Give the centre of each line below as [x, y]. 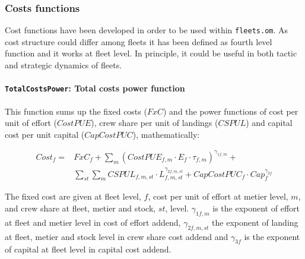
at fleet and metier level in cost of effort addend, [93, 222]
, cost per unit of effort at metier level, [218, 196]
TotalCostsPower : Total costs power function [95, 88]
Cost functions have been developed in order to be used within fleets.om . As [147, 30]
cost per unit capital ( [45, 134]
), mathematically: [166, 134]
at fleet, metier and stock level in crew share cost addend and [117, 236]
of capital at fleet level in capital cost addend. [88, 249]
